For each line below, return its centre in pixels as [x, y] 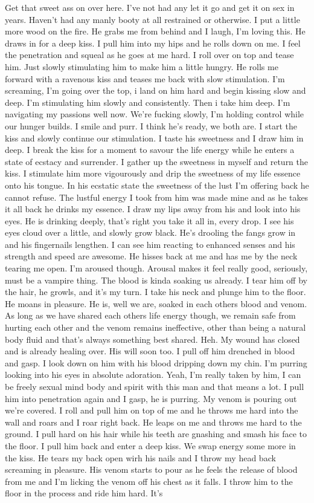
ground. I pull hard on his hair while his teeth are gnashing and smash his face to [156, 434]
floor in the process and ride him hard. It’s [84, 493]
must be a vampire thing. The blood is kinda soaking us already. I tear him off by [156, 280]
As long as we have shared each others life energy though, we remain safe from [150, 315]
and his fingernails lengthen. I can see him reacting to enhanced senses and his [150, 244]
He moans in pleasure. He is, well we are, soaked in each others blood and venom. [156, 303]
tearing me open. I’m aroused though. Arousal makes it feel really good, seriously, [156, 268]
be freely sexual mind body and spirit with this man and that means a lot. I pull [155, 386]
